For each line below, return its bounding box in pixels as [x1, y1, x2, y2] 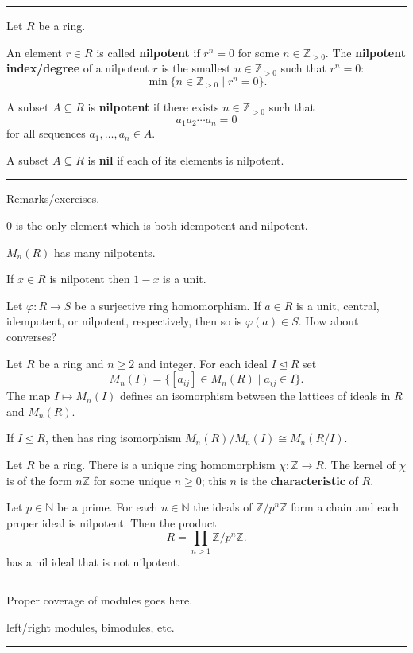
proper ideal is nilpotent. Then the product [6, 514, 217, 531]
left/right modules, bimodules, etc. [6, 618, 175, 635]
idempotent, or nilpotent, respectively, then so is [6, 313, 242, 329]
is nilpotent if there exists [87, 99, 219, 115]
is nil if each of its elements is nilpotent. [87, 151, 284, 168]
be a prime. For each [56, 499, 158, 515]
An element [6, 44, 62, 60]
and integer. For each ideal [137, 355, 268, 371]
